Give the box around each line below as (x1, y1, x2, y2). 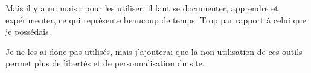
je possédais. (5, 25, 51, 38)
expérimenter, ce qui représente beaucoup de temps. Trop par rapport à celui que (5, 13, 306, 26)
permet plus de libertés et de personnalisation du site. (5, 57, 205, 69)
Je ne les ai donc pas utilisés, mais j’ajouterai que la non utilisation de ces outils (5, 45, 303, 57)
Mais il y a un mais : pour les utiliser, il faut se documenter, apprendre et (5, 2, 278, 14)
